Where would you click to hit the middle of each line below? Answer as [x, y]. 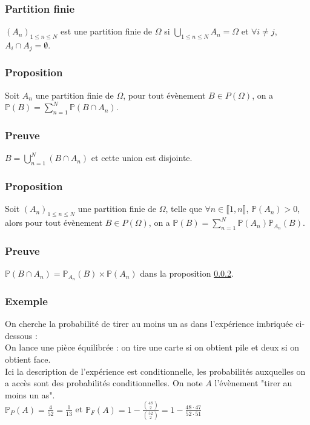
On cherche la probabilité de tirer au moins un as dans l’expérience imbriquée [149, 324]
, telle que [184, 209]
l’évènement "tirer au [253, 383]
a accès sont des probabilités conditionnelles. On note [104, 383]
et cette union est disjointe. [142, 158]
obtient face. [28, 359]
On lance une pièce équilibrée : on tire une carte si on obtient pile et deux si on [152, 347]
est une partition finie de [107, 31]
